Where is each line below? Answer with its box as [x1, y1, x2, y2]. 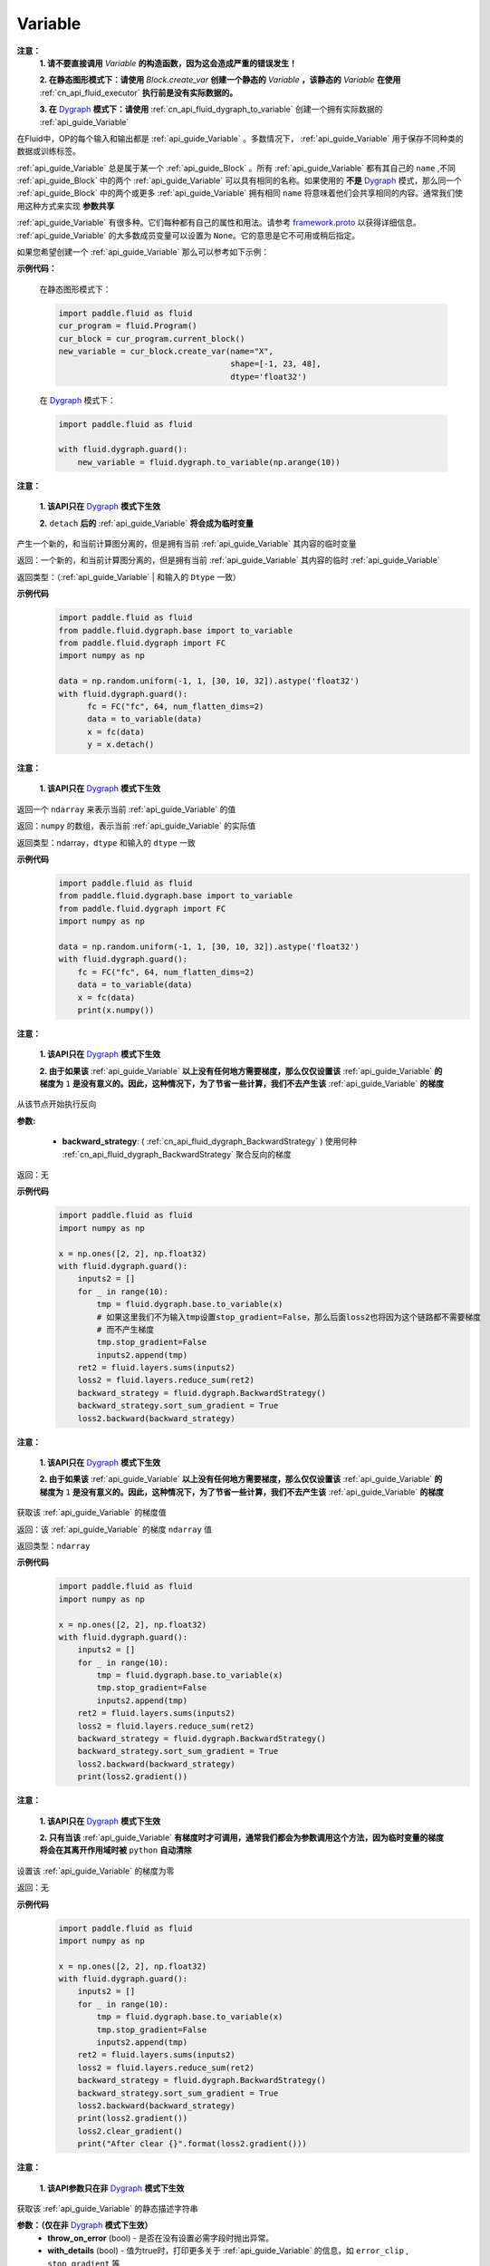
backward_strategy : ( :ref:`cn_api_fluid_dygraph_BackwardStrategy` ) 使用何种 [62, 1136, 358, 1147]
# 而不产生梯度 [96, 1324, 154, 1334]
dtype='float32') [230, 372, 307, 382]
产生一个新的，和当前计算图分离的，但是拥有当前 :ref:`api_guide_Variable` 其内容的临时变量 [16, 538, 357, 549]
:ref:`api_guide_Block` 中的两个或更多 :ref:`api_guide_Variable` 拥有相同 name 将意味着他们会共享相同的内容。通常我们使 [16, 188, 464, 199]
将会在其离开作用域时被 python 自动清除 [39, 1845, 192, 1855]
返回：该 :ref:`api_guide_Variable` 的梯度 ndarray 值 [16, 1524, 213, 1535]
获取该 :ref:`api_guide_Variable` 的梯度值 [16, 1507, 167, 1518]
